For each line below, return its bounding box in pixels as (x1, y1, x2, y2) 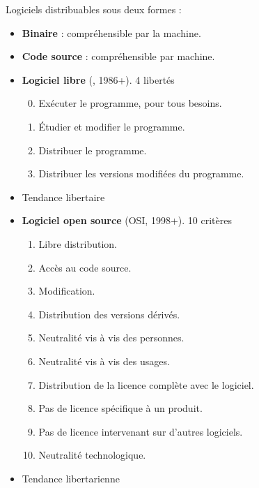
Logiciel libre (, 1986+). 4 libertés (22, 72, 175, 87)
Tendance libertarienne (22, 471, 120, 485)
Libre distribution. (38, 236, 117, 251)
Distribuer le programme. (38, 142, 147, 157)
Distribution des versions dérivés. (38, 306, 180, 321)
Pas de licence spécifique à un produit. (38, 401, 203, 415)
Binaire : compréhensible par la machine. (22, 25, 201, 40)
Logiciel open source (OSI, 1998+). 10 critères (22, 213, 232, 228)
